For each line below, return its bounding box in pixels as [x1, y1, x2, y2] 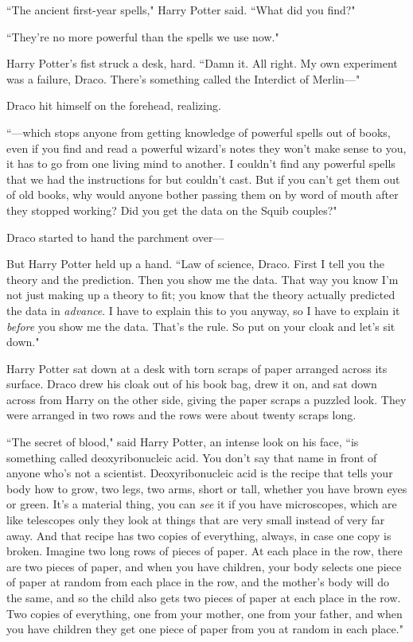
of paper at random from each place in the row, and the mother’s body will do [6, 574, 389, 590]
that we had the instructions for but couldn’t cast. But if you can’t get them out [6, 170, 400, 187]
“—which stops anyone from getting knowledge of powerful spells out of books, [6, 123, 391, 140]
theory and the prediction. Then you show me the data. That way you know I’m [6, 270, 399, 287]
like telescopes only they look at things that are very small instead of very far [6, 512, 385, 528]
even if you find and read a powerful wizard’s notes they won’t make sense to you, [6, 139, 407, 156]
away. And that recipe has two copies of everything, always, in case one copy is [6, 527, 392, 543]
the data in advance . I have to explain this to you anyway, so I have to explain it [6, 302, 400, 318]
